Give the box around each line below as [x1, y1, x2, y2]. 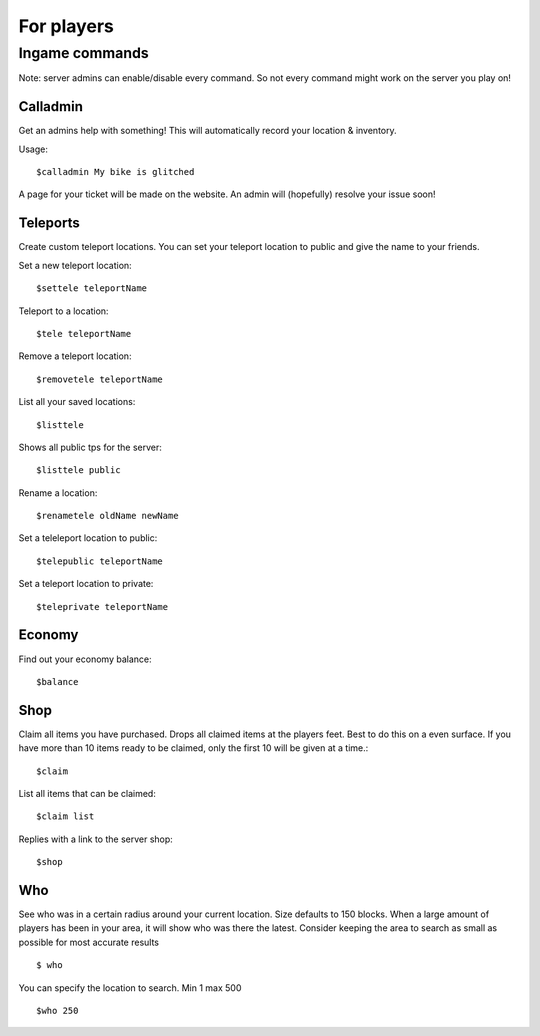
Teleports [18, 215, 80, 232]
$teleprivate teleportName [36, 601, 169, 612]
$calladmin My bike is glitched [36, 166, 195, 178]
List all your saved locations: [18, 396, 136, 408]
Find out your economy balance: [18, 653, 152, 665]
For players [18, 15, 114, 37]
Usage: [18, 143, 49, 155]
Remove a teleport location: [18, 350, 132, 362]
